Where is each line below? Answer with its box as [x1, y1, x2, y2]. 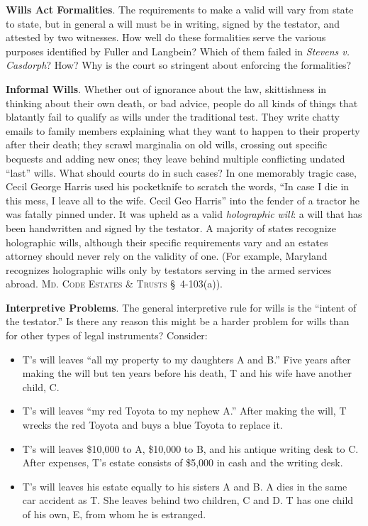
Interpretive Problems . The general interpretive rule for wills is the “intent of [6, 300, 357, 314]
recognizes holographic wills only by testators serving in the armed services [6, 262, 332, 277]
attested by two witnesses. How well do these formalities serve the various [6, 30, 326, 45]
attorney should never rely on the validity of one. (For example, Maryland [6, 248, 328, 263]
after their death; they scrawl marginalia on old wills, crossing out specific [6, 137, 328, 152]
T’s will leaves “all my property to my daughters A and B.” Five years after [22, 351, 351, 366]
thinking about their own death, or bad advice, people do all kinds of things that [6, 95, 358, 110]
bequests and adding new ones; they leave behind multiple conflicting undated [6, 150, 345, 165]
